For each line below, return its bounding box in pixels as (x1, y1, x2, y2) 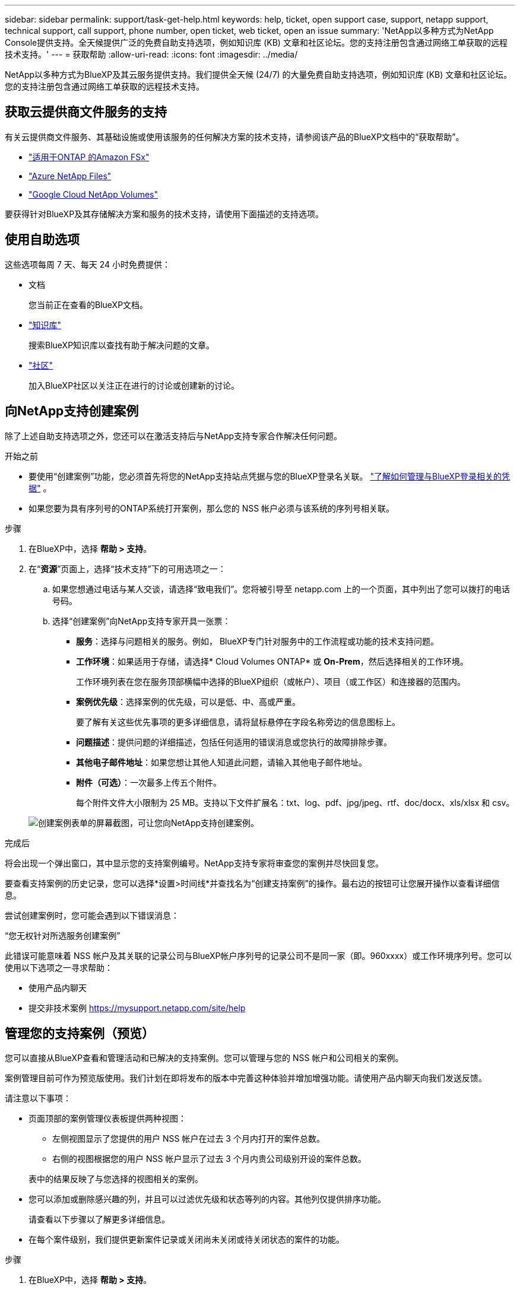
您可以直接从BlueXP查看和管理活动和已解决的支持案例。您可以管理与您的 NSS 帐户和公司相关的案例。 (5, 1053, 404, 1063)
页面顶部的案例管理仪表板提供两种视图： (28, 1113, 186, 1124)
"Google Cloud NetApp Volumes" (28, 189, 158, 199)
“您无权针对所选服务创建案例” (5, 930, 121, 941)
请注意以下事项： (5, 1093, 71, 1104)
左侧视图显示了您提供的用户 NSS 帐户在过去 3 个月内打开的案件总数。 (52, 1133, 325, 1144)
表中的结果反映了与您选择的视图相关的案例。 (28, 1174, 203, 1184)
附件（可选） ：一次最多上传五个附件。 (76, 777, 221, 787)
